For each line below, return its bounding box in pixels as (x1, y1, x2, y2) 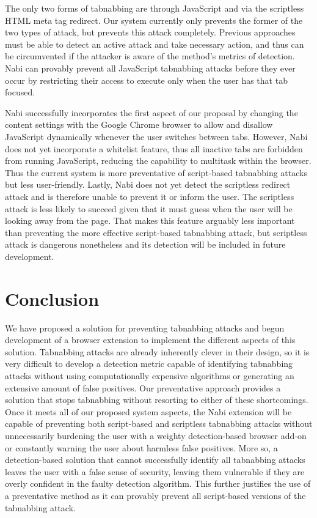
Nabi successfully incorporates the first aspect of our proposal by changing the (5, 106, 298, 119)
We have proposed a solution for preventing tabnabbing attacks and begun (5, 321, 285, 334)
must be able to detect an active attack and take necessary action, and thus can (5, 37, 304, 50)
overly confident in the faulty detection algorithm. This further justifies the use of (5, 477, 311, 490)
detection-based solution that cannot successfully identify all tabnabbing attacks (5, 453, 305, 466)
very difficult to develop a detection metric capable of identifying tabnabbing (5, 357, 293, 370)
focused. (5, 86, 35, 98)
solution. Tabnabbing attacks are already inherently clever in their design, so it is (5, 345, 310, 358)
